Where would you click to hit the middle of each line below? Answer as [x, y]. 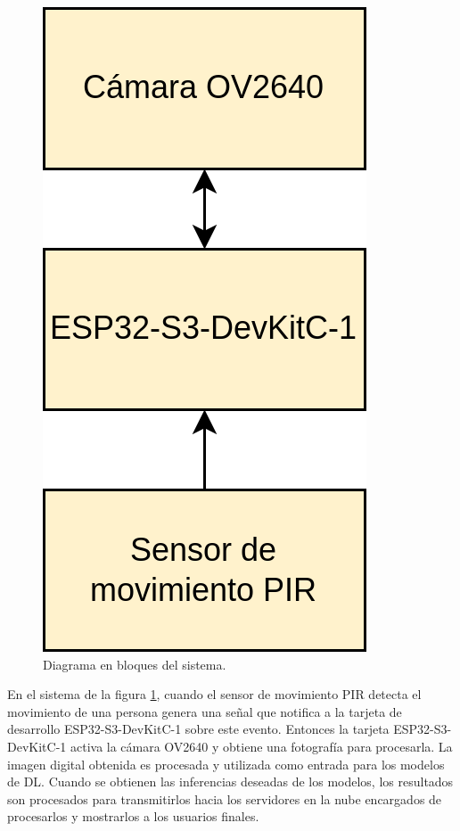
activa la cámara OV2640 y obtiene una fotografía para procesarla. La [261, 746]
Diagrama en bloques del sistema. [135, 664]
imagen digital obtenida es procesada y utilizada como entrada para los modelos [226, 764]
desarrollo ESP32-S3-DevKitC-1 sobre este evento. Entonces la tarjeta [198, 729]
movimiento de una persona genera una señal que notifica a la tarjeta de [205, 711]
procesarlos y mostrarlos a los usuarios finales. [133, 816]
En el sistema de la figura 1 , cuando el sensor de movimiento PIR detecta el [214, 694]
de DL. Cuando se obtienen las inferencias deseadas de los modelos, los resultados [230, 782]
